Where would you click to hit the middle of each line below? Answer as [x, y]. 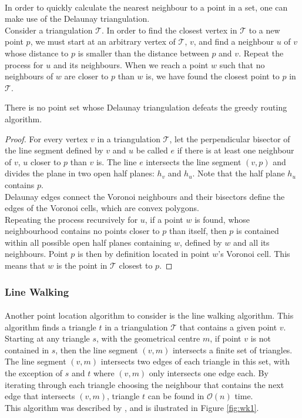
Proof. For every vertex [46, 138]
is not [261, 338]
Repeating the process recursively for [71, 219]
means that [25, 265]
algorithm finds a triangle [51, 327]
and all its [251, 242]
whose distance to [37, 53]
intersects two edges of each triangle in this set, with [195, 361]
